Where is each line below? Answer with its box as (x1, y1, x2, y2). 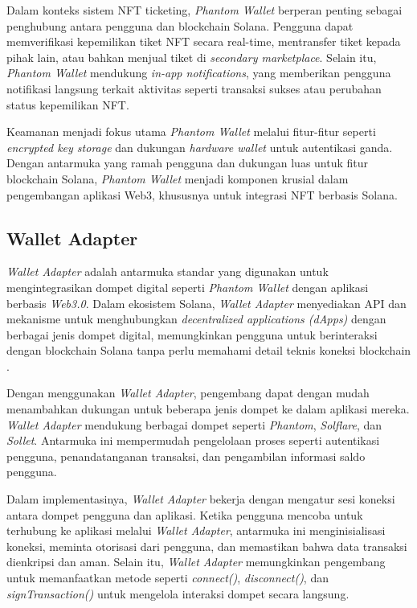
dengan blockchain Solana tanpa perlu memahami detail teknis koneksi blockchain (6, 342, 411, 359)
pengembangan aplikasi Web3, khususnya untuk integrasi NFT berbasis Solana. (6, 186, 398, 203)
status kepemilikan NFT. (6, 96, 129, 113)
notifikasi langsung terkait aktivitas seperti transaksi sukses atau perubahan (6, 80, 382, 97)
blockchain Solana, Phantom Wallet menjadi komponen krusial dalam (6, 170, 349, 187)
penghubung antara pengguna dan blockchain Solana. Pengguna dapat (6, 17, 354, 34)
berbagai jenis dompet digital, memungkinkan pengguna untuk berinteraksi (6, 326, 378, 343)
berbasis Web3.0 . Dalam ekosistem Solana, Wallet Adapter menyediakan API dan (6, 294, 407, 311)
